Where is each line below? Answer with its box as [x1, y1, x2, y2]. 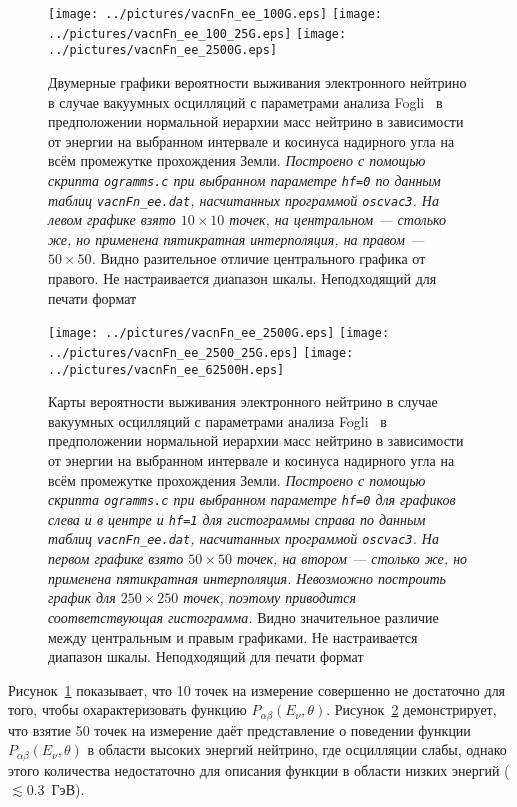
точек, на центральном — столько [229, 209, 447, 230]
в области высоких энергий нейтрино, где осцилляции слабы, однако [87, 739, 507, 760]
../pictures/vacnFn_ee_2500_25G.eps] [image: [48, 345, 354, 360]
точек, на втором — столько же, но [236, 548, 468, 569]
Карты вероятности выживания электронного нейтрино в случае [48, 391, 438, 412]
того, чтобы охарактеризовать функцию [8, 699, 247, 720]
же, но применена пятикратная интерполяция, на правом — [48, 228, 425, 249]
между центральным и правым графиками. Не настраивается [48, 626, 418, 647]
